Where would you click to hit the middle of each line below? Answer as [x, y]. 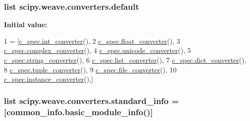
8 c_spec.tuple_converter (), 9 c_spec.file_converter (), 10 [90, 69]
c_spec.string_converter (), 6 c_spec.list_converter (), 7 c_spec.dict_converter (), [125, 60]
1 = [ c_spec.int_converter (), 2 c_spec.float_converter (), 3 [92, 41]
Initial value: [26, 25]
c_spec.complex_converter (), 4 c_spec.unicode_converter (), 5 [98, 50]
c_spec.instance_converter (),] [49, 79]
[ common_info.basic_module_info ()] [79, 112]
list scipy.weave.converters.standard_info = [91, 100]
